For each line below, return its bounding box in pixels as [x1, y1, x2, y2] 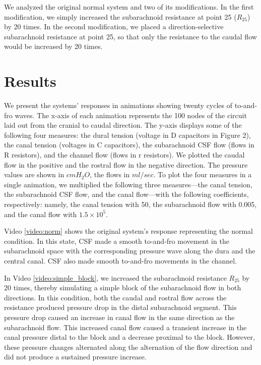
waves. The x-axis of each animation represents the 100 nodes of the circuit [15, 110, 247, 120]
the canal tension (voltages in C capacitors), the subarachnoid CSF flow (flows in [4, 139, 254, 150]
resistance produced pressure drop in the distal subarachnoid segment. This [4, 302, 237, 312]
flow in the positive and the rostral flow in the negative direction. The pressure [4, 159, 248, 170]
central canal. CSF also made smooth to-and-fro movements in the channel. [4, 255, 237, 266]
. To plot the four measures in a [153, 169, 252, 180]
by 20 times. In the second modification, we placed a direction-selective [4, 21, 224, 32]
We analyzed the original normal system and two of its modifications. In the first [4, 2, 254, 12]
